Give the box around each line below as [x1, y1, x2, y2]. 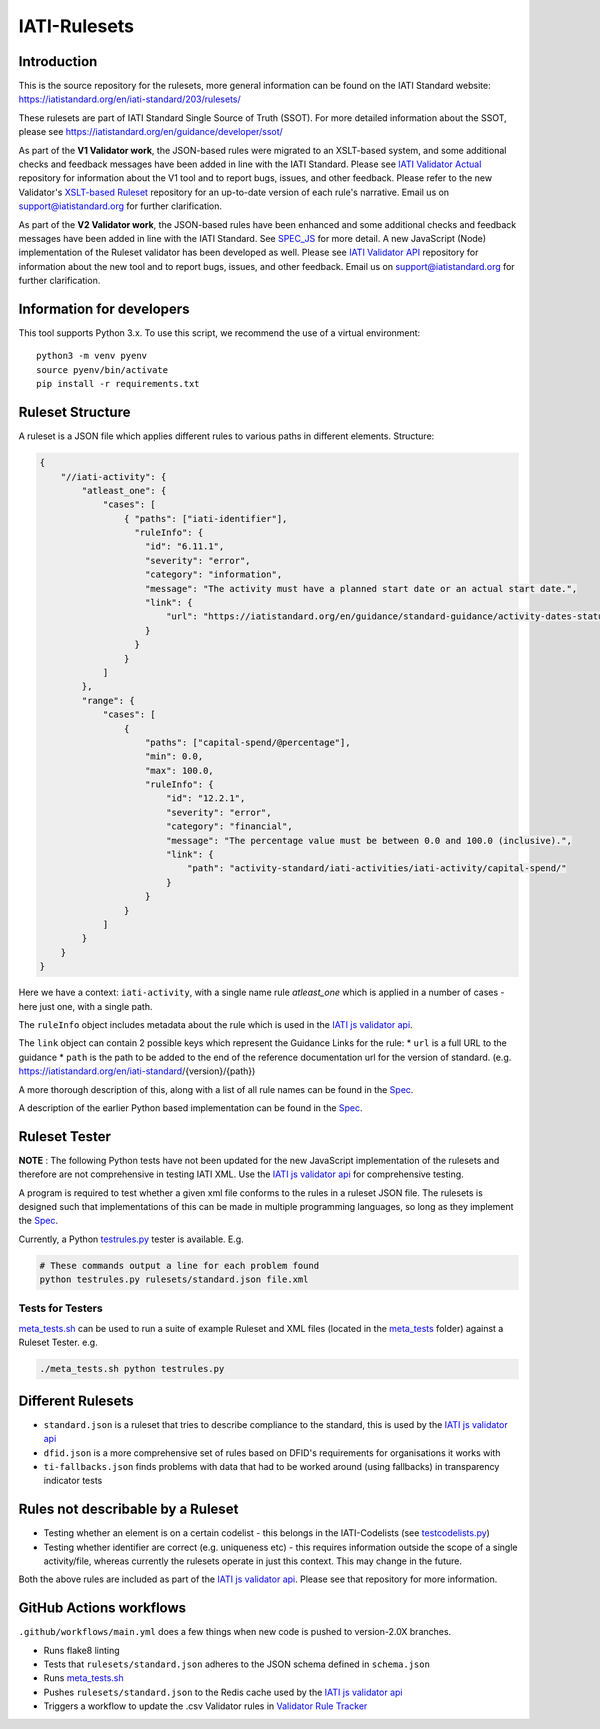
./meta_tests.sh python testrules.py [39, 1363, 225, 1375]
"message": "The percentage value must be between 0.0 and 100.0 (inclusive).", [165, 835, 572, 846]
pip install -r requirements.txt [36, 378, 200, 390]
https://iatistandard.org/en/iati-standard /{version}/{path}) [18, 1065, 256, 1077]
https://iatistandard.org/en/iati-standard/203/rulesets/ [18, 93, 242, 105]
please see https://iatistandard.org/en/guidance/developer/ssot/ [18, 126, 284, 138]
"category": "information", [145, 569, 283, 580]
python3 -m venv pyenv [36, 350, 148, 362]
